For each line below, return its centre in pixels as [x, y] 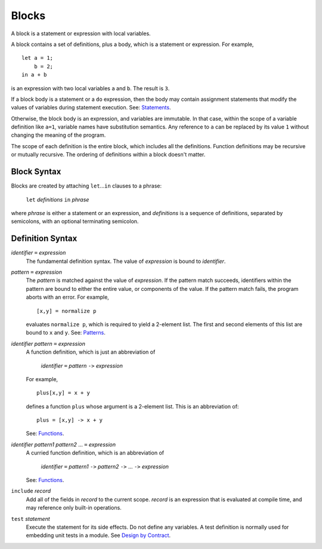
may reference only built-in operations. [74, 508]
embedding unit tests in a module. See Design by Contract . [98, 535]
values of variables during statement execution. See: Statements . [91, 108]
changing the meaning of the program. [58, 135]
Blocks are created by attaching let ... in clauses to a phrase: [86, 186]
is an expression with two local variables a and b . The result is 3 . [90, 88]
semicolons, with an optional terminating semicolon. [75, 222]
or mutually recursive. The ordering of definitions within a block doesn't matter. [108, 155]
